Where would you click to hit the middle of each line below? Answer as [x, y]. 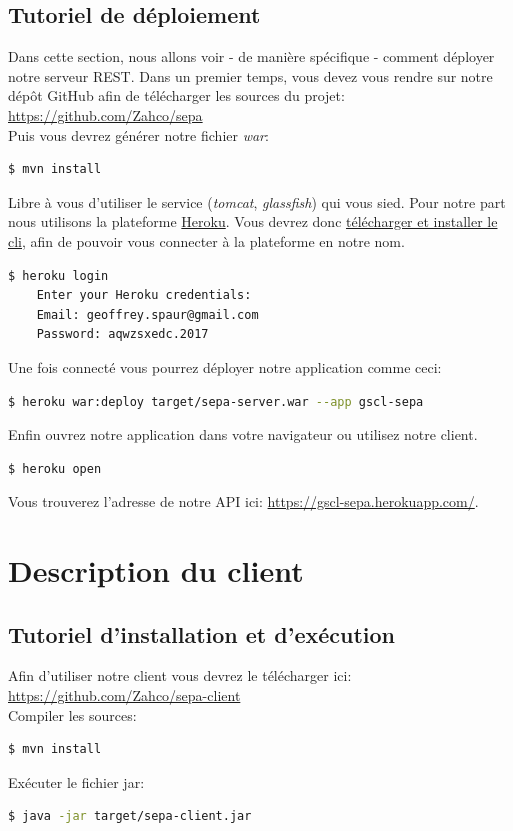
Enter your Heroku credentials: [144, 295]
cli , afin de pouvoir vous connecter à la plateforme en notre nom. [206, 240]
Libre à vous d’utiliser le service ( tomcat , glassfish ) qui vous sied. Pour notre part [257, 201]
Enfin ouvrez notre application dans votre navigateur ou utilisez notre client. [243, 434]
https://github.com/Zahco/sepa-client [124, 695]
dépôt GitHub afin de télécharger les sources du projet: [176, 95]
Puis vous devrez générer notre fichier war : [138, 134]
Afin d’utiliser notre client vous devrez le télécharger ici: [180, 675]
